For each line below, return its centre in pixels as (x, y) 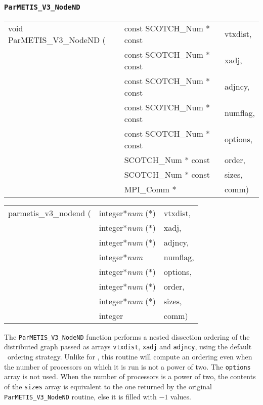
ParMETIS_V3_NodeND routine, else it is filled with (80, 396)
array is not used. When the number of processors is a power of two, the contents (130, 376)
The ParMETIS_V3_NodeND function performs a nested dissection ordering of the (127, 336)
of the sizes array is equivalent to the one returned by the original (108, 386)
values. (181, 396)
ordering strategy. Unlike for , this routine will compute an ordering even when (130, 357)
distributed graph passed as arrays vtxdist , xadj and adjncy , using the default (128, 347)
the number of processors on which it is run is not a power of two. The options (127, 366)
